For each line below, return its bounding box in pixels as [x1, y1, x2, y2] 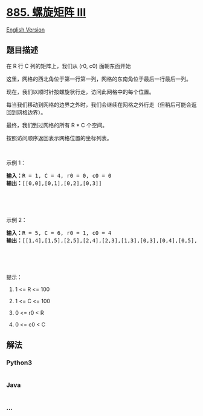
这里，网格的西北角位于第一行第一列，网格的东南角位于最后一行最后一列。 [6, 75, 192, 82]
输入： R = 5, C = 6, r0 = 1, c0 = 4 [6, 229, 112, 237]
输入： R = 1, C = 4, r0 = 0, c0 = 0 [6, 172, 112, 179]
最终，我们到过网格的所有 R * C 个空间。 [6, 121, 108, 129]
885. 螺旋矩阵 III [6, 5, 86, 19]
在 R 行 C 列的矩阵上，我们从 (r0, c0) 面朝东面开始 [6, 62, 131, 70]
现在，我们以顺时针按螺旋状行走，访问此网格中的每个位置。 [6, 88, 155, 95]
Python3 [6, 358, 32, 367]
